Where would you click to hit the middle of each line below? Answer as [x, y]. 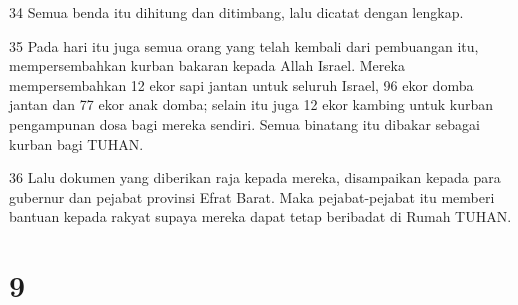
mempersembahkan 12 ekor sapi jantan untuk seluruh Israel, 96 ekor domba [241, 84]
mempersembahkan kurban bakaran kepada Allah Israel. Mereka [207, 65]
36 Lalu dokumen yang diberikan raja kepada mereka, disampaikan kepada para [255, 177]
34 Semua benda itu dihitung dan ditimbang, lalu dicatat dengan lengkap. [236, 12]
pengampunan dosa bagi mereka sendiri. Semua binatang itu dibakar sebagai [244, 123]
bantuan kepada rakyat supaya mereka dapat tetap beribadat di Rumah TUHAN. [260, 216]
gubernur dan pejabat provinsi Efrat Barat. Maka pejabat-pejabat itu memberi [252, 196]
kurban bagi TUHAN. [76, 143]
